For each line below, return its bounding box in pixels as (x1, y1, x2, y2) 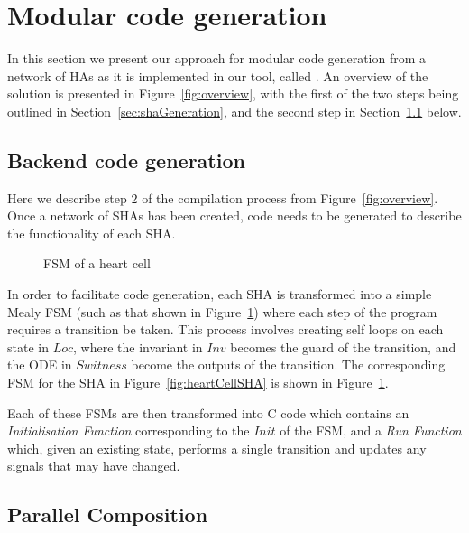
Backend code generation (7, 145, 245, 173)
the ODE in (7, 355, 72, 374)
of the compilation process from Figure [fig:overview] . (142, 188, 438, 207)
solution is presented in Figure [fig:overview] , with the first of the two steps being (7, 84, 459, 103)
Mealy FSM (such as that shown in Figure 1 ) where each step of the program (7, 302, 437, 321)
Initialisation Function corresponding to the (7, 421, 250, 440)
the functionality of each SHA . (7, 223, 176, 242)
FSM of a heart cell (43, 254, 151, 273)
